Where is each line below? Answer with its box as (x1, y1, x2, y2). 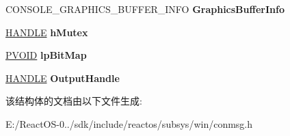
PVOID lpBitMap (5, 48, 87, 62)
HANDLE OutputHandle (5, 70, 120, 85)
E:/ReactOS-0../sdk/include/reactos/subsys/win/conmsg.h (5, 116, 253, 131)
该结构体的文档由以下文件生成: (5, 94, 142, 108)
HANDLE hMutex (5, 25, 88, 39)
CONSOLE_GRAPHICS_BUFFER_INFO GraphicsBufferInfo (5, 2, 285, 16)
